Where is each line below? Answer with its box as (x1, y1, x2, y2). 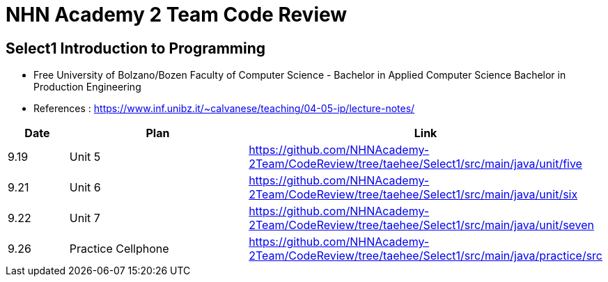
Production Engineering (33, 81, 141, 93)
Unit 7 (69, 211, 100, 226)
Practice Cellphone (69, 242, 169, 256)
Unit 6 (69, 180, 101, 195)
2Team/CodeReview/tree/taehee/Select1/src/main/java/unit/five (249, 157, 582, 171)
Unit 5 (69, 150, 101, 164)
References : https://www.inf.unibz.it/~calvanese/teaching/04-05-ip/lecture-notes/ (33, 102, 415, 115)
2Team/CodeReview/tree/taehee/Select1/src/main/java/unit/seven (249, 218, 595, 233)
